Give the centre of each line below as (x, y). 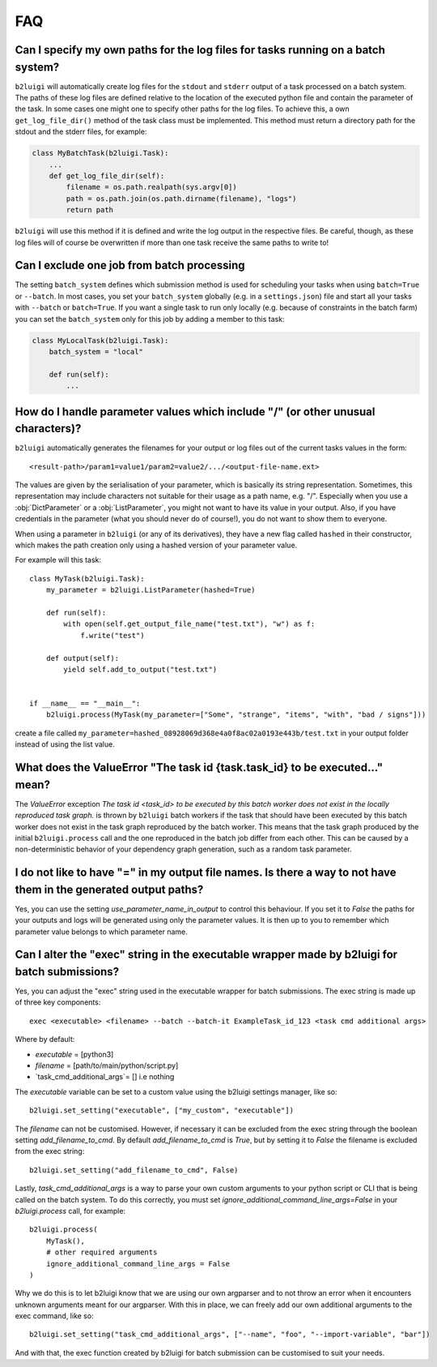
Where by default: (45, 1039)
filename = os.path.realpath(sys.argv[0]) (152, 187)
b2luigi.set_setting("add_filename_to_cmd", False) (134, 1170)
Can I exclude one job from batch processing (130, 266)
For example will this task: (58, 560)
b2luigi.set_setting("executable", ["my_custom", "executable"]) (162, 1110)
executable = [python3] (74, 1054)
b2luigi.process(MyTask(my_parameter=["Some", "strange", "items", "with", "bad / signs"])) (236, 715)
